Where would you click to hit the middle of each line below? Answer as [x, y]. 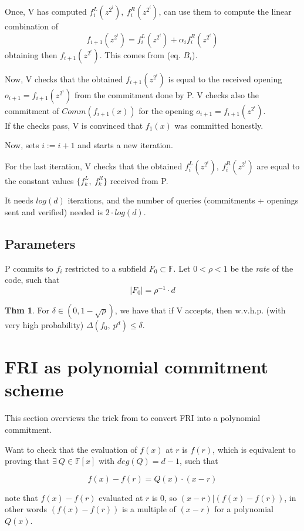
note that [21, 497]
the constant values [39, 180]
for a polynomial [244, 509]
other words [26, 509]
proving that [27, 461]
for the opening [166, 110]
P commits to [29, 268]
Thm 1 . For [27, 310]
